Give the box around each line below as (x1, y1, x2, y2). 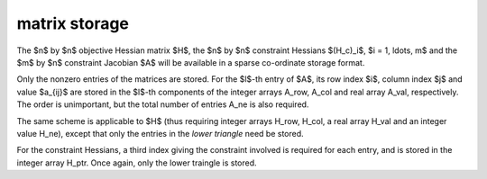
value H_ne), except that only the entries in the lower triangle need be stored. (16, 128, 304, 139)
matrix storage (16, 13, 130, 33)
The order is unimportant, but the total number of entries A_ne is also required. (16, 99, 309, 110)
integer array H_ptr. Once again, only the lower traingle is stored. (16, 157, 257, 168)
